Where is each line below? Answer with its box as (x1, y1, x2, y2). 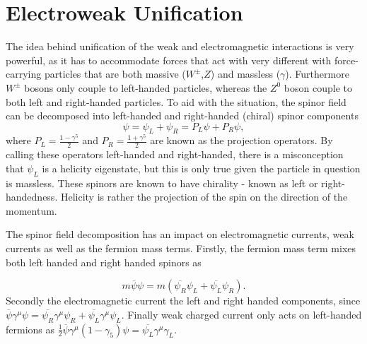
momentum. (6, 203, 57, 218)
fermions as (6, 321, 55, 336)
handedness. (6, 189, 58, 204)
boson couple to (284, 80, 353, 95)
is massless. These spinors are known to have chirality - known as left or (6, 175, 318, 190)
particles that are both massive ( (44, 66, 186, 81)
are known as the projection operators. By (150, 133, 333, 148)
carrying (6, 66, 42, 81)
